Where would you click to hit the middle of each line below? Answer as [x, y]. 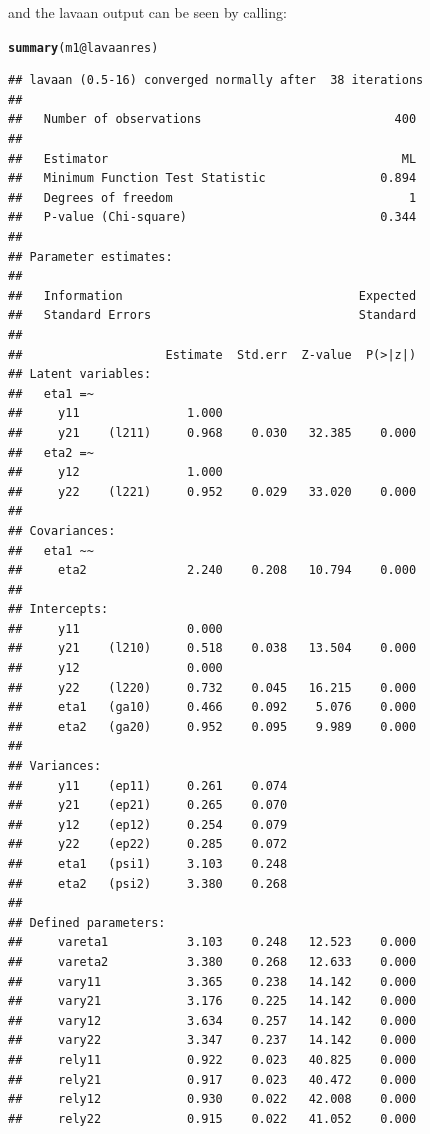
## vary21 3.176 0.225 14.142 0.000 [212, 1001]
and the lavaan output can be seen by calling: [147, 12]
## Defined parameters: [87, 922]
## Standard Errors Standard [212, 315]
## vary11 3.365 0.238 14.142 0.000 [212, 981]
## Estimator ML [212, 158]
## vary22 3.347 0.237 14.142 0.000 [212, 1040]
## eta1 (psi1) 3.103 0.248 [148, 864]
